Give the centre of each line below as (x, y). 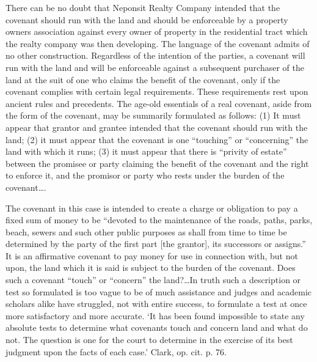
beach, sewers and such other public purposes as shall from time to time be (146, 231)
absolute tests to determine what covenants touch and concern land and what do (157, 327)
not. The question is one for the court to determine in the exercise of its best (149, 340)
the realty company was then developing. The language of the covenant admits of (158, 43)
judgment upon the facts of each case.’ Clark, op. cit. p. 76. (116, 351)
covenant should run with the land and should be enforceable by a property (147, 19)
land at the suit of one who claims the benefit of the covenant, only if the (143, 79)
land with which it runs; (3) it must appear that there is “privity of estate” (146, 151)
